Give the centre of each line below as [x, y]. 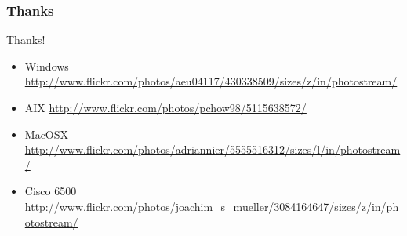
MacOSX [47, 134]
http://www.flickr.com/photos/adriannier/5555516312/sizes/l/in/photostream [213, 149]
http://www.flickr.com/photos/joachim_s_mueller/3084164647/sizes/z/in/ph [212, 206]
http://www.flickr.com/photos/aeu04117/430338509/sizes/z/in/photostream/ [211, 81]
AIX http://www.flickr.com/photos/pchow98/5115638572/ [165, 107]
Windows [47, 65]
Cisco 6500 [51, 191]
